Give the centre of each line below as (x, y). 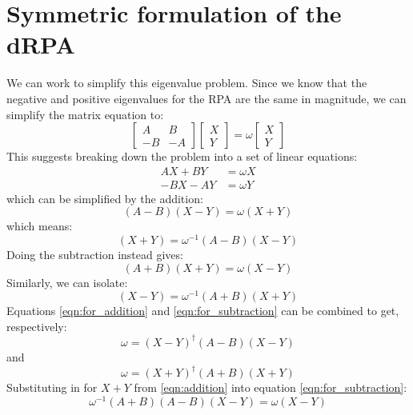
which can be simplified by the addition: (105, 198)
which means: (40, 226)
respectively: (37, 326)
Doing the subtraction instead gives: (95, 255)
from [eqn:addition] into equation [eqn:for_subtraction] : (271, 387)
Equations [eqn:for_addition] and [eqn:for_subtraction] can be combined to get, (203, 311)
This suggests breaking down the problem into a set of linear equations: (182, 156)
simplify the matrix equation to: (85, 114)
